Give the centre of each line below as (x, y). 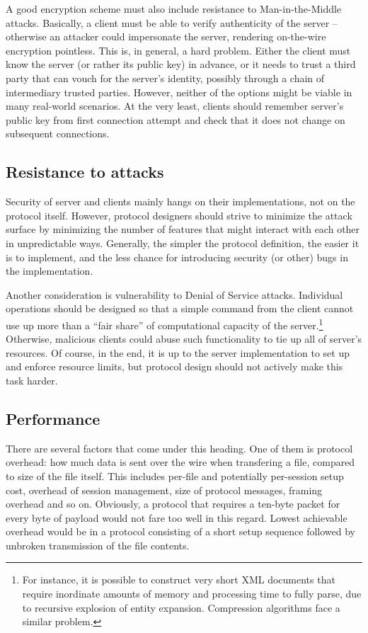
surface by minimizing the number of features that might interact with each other (183, 229)
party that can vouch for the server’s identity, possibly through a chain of (165, 78)
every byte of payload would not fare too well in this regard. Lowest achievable (177, 517)
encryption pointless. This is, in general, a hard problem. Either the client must (178, 50)
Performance (53, 418)
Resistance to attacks (85, 172)
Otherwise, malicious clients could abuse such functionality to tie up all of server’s (184, 339)
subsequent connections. (58, 133)
